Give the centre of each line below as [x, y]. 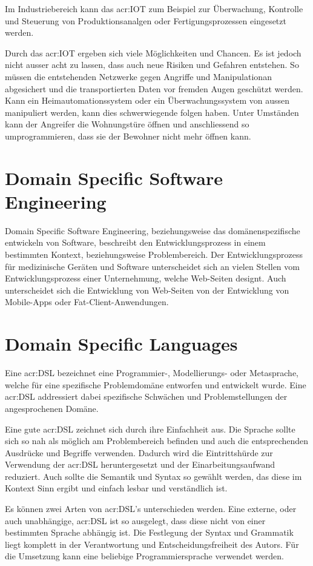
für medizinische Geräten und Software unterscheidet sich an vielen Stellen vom [152, 266]
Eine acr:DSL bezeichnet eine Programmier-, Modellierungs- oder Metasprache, [152, 373]
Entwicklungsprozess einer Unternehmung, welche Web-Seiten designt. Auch [146, 278]
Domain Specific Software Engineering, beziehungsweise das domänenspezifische [153, 230]
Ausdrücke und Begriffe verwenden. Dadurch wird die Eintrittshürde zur [139, 452]
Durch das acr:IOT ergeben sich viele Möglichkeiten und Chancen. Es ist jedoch [153, 52]
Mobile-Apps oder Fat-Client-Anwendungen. [87, 302]
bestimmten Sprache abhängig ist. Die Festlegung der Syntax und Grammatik [149, 532]
